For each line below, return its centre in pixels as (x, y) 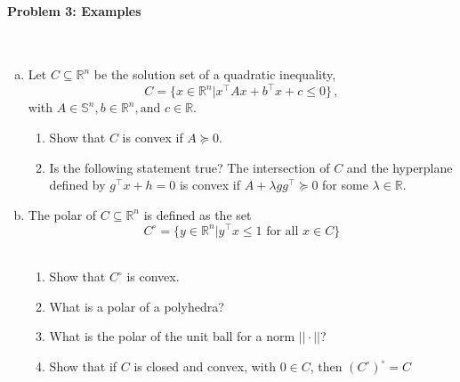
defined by (77, 185)
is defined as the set (198, 214)
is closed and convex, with (205, 366)
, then (326, 366)
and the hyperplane (399, 167)
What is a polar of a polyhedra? (137, 306)
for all (282, 231)
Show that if (83, 366)
